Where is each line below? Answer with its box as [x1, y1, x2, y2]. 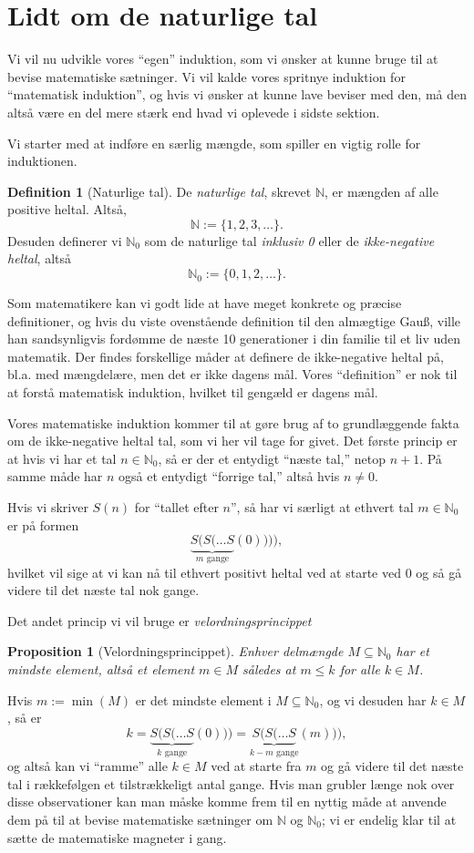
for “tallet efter [134, 498, 219, 516]
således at [242, 660, 296, 678]
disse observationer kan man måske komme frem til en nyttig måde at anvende [7, 792, 447, 811]
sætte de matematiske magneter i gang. [7, 827, 227, 847]
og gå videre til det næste [321, 756, 464, 776]
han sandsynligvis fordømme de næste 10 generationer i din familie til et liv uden [7, 329, 461, 348]
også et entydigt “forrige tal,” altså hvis [118, 467, 340, 486]
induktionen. [7, 151, 77, 170]
